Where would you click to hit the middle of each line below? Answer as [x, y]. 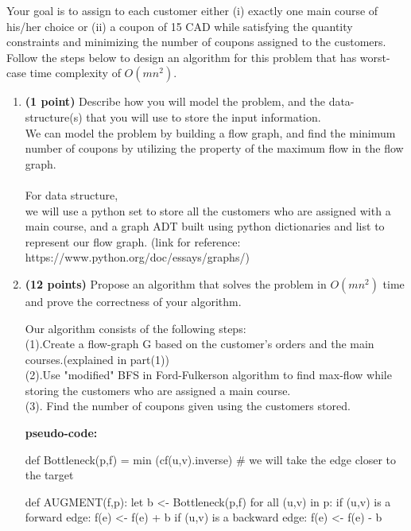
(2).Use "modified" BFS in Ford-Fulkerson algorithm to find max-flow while [208, 375]
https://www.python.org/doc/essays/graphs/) [137, 257]
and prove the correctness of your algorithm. [133, 301]
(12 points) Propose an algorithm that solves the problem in [176, 283]
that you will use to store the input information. [204, 116]
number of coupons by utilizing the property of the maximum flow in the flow [214, 148]
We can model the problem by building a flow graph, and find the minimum [210, 132]
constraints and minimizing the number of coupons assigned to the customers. [196, 42]
